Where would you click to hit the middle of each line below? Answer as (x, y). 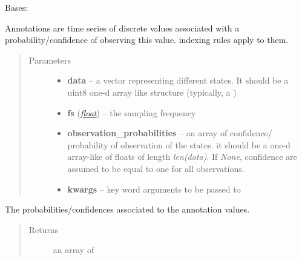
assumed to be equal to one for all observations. (156, 168)
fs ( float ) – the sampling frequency (132, 112)
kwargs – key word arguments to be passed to (154, 189)
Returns (44, 229)
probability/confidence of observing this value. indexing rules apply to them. (147, 40)
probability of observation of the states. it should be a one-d (179, 144)
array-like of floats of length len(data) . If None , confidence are (182, 157)
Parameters (50, 60)
